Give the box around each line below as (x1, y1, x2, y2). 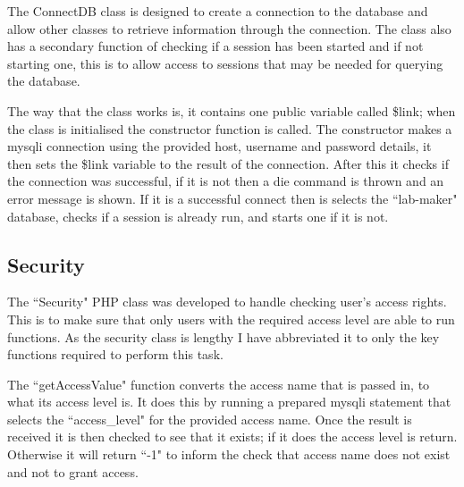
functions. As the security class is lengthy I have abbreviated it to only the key (7, 327, 440, 346)
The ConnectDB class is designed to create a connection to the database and (7, 2, 428, 20)
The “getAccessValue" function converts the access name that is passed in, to (7, 374, 430, 393)
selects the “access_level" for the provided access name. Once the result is (7, 409, 412, 428)
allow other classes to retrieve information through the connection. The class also (7, 19, 451, 38)
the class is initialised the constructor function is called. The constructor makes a (7, 119, 452, 138)
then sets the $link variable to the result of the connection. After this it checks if (7, 154, 449, 172)
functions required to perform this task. (7, 345, 224, 364)
